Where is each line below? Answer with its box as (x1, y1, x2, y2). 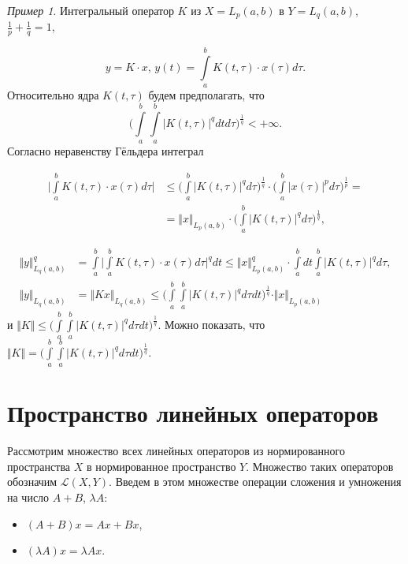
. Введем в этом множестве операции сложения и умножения (109, 473, 402, 490)
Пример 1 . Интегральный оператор (7, 2, 174, 18)
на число (7, 489, 50, 505)
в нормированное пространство (86, 458, 236, 474)
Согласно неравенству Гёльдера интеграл (7, 143, 204, 159)
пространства (7, 458, 71, 474)
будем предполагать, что (148, 87, 265, 103)
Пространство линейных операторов (7, 397, 379, 429)
